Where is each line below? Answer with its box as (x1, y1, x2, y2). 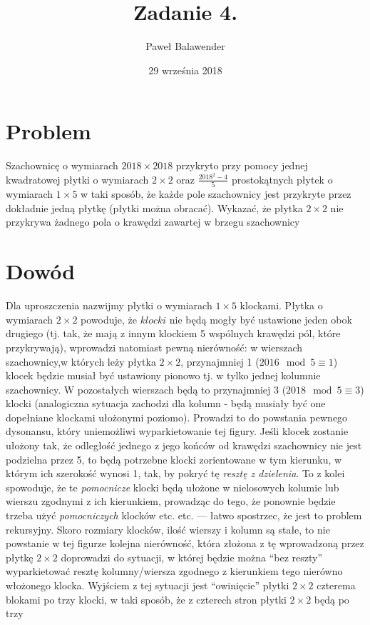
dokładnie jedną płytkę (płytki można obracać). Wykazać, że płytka (6, 200, 303, 215)
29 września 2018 (148, 62, 222, 77)
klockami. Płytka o (240, 298, 323, 313)
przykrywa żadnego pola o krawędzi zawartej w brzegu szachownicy (6, 214, 300, 229)
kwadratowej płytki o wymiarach (6, 171, 149, 186)
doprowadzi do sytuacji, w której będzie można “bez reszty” (61, 549, 323, 564)
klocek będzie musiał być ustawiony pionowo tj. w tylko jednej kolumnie (6, 368, 321, 383)
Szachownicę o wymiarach (6, 158, 118, 173)
